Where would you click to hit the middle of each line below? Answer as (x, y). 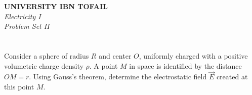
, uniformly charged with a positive (193, 55)
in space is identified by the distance (185, 65)
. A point (103, 65)
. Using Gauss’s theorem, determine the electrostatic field (118, 77)
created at (232, 77)
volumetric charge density (44, 65)
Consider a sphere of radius (47, 55)
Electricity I (23, 16)
